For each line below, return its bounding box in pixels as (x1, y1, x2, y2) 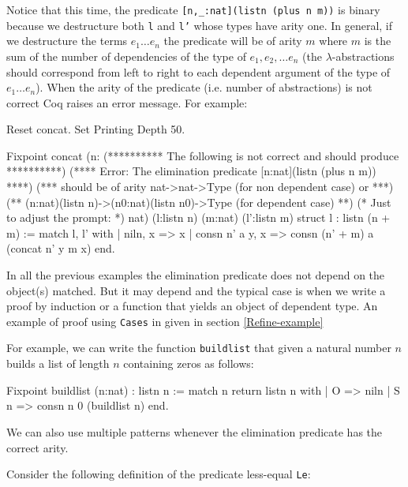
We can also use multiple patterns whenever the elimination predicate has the (6, 423, 383, 440)
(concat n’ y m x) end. (6, 240, 115, 257)
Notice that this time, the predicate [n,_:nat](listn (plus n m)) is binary (6, 2, 380, 17)
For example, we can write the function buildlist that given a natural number (6, 339, 391, 356)
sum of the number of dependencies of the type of (6, 47, 246, 64)
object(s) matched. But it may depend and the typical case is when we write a (6, 282, 386, 298)
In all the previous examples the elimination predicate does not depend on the (6, 267, 385, 283)
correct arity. (6, 439, 69, 455)
